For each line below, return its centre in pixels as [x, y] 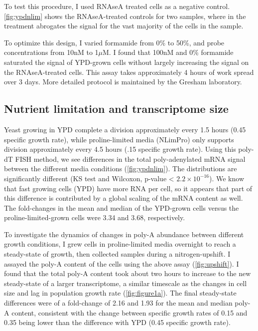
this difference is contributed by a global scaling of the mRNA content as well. [124, 198]
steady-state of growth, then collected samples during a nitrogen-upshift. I [117, 254]
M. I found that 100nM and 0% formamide [168, 52]
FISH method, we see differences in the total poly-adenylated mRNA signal [130, 159]
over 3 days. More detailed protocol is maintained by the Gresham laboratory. [123, 82]
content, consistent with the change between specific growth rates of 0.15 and [129, 312]
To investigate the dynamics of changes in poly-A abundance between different [124, 234]
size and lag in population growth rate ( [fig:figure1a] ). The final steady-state [120, 293]
